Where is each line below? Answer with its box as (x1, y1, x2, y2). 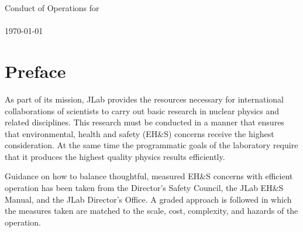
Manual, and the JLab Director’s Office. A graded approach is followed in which (5, 193, 292, 205)
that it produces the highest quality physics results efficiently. (5, 150, 225, 162)
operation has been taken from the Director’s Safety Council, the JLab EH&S (5, 182, 284, 194)
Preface (5, 59, 66, 83)
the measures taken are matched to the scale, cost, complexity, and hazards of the (5, 204, 298, 217)
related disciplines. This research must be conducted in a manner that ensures (5, 116, 284, 128)
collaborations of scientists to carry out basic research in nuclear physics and (5, 104, 280, 117)
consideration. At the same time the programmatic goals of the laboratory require (5, 139, 298, 151)
